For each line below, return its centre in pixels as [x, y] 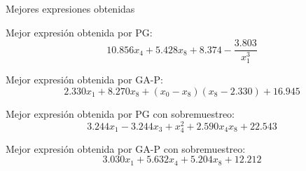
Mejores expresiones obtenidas [70, 8]
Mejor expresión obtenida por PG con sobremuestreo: [120, 113]
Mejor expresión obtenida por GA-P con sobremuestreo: [126, 148]
